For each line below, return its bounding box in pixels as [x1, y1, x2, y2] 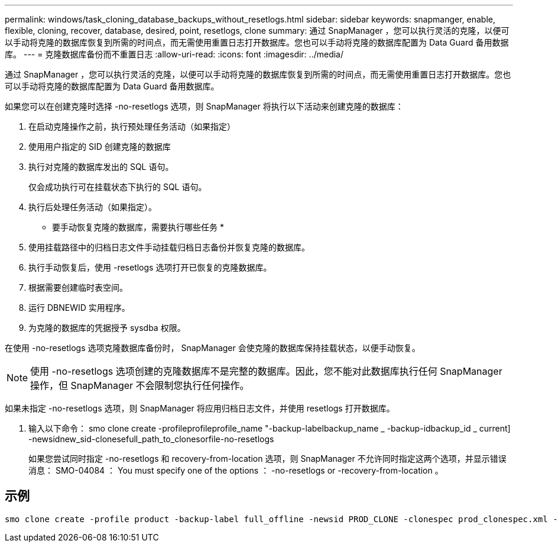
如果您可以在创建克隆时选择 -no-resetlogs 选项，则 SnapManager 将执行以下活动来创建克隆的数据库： [5, 101, 404, 111]
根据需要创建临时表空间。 [28, 282, 128, 292]
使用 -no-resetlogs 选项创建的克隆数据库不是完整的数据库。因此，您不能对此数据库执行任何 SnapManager [30, 365, 502, 377]
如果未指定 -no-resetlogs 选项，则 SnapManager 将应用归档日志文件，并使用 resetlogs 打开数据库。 [5, 403, 395, 413]
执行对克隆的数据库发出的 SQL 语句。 [28, 162, 174, 172]
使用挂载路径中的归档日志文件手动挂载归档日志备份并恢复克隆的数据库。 [28, 242, 310, 252]
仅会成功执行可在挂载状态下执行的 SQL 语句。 [28, 182, 207, 192]
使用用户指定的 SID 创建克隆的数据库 [28, 141, 171, 152]
